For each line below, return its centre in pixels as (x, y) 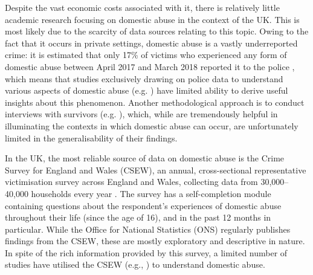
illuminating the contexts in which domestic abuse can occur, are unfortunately (152, 125)
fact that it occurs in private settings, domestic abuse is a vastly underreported (151, 43)
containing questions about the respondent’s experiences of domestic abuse (143, 205)
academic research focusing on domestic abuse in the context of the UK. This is (152, 19)
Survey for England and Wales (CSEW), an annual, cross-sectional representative (156, 170)
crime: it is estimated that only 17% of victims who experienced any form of (146, 55)
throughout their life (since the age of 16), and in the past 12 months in (138, 217)
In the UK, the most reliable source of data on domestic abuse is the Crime (145, 158)
